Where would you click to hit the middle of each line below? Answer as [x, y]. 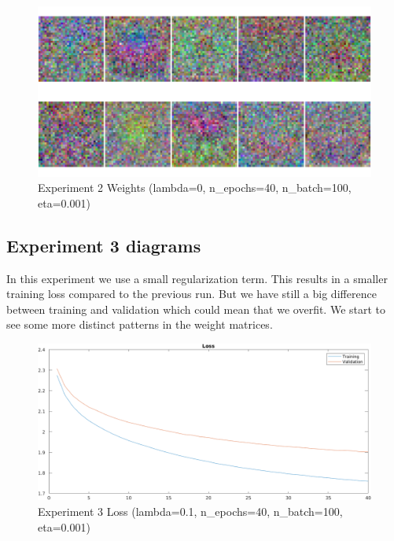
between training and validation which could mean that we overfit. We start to [196, 309]
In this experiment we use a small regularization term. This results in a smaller [197, 278]
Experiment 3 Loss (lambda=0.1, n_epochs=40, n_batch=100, [190, 512]
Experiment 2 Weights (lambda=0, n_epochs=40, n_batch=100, [195, 188]
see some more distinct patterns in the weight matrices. [140, 324]
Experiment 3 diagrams [104, 245]
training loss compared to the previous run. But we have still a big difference [191, 294]
